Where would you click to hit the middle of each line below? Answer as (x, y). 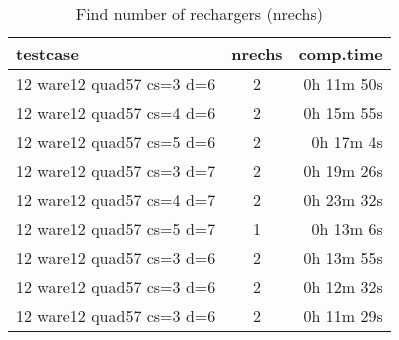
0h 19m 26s (343, 170)
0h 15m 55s (343, 112)
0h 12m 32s (343, 286)
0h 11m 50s (343, 83)
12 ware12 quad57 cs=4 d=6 (116, 112)
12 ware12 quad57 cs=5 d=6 (116, 141)
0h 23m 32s (343, 199)
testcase (47, 53)
